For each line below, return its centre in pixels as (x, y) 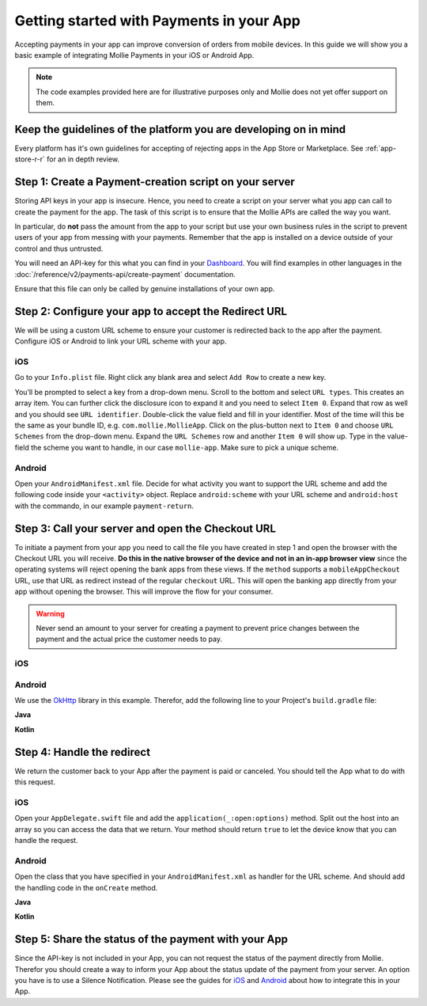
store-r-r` (30, 159)
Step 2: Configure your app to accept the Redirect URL (151, 311)
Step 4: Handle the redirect (82, 752)
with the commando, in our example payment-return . (104, 506)
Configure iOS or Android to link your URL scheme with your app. (121, 341)
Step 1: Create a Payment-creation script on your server (155, 182)
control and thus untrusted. (59, 249)
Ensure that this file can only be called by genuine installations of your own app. (145, 289)
